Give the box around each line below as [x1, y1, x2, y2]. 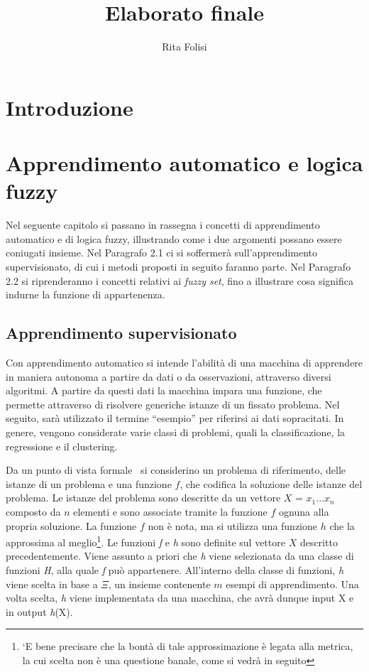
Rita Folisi [162, 39, 207, 54]
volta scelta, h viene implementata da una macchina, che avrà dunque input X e [6, 590, 354, 605]
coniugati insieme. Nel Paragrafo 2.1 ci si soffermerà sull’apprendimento [6, 245, 317, 260]
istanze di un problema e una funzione [6, 476, 172, 491]
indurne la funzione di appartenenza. [6, 287, 165, 302]
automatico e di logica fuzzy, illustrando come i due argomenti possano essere [6, 231, 342, 246]
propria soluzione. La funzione [6, 518, 137, 533]
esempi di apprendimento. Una [226, 576, 359, 591]
